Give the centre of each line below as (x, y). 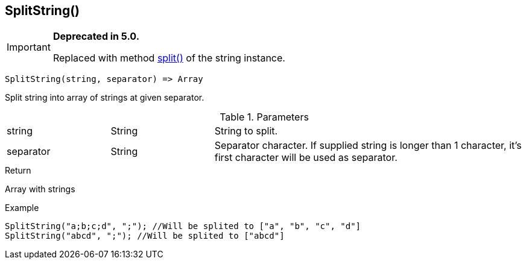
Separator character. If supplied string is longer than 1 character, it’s (368, 146)
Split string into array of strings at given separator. (105, 98)
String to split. (246, 131)
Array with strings (40, 189)
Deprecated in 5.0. (96, 36)
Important (29, 47)
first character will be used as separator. (306, 158)
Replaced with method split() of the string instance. (169, 58)
